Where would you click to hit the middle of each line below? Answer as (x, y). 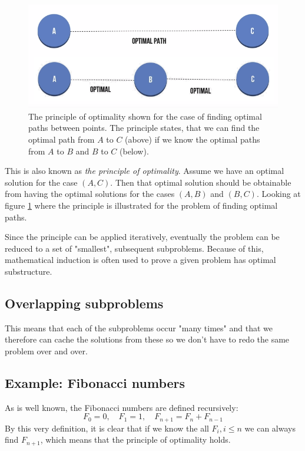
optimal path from (62, 139)
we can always (270, 428)
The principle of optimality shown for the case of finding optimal (145, 116)
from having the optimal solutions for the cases (90, 194)
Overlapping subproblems (84, 303)
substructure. (29, 271)
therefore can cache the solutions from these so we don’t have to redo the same (147, 339)
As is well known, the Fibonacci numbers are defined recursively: (122, 407)
